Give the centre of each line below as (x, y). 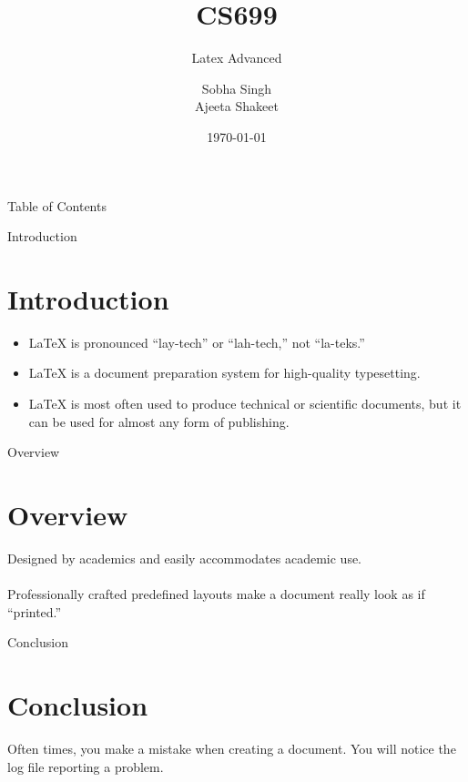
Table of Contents (57, 205)
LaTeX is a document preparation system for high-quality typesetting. (224, 373)
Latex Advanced (237, 58)
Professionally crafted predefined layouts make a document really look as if (216, 594)
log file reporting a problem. (86, 766)
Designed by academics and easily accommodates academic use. (185, 558)
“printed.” (35, 611)
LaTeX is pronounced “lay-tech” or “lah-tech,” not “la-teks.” (197, 342)
